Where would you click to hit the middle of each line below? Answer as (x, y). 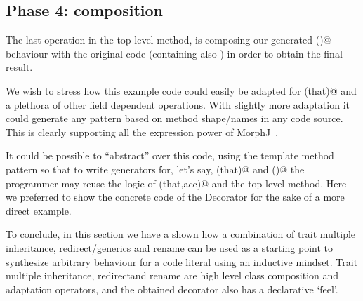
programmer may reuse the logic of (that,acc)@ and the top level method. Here (176, 183)
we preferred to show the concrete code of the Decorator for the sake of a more (175, 197)
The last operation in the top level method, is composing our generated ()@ (169, 40)
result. (19, 67)
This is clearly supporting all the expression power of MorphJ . (142, 132)
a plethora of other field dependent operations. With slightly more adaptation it (178, 104)
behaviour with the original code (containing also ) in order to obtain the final (174, 53)
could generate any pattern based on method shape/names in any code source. (174, 118)
